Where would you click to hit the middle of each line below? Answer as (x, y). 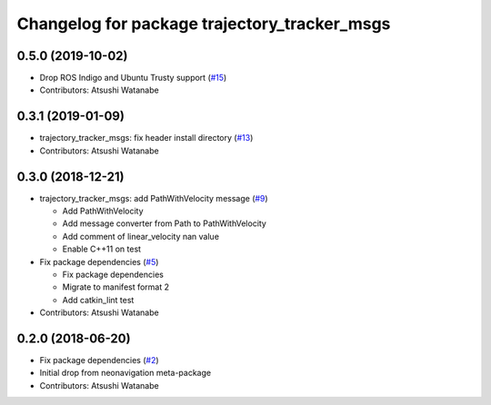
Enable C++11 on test (101, 249)
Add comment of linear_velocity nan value (141, 236)
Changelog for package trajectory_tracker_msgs (204, 24)
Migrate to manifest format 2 (116, 287)
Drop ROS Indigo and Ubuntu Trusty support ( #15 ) (133, 78)
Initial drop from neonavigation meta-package (125, 373)
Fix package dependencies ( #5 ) (99, 262)
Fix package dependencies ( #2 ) (99, 361)
